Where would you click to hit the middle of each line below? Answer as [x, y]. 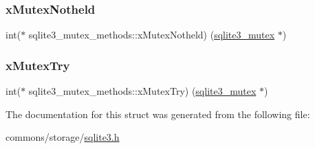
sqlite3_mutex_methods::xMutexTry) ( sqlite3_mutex [142, 91]
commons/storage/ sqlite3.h [63, 137]
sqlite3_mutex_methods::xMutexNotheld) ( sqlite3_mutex [152, 35]
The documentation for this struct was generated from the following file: [158, 114]
